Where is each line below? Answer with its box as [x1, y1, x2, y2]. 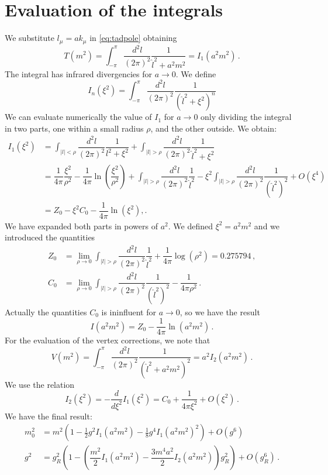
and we [254, 219, 280, 232]
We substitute [5, 32, 54, 44]
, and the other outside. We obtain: [150, 122, 277, 134]
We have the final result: [5, 409, 92, 422]
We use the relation [5, 378, 75, 390]
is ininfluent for [101, 305, 156, 318]
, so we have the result [179, 305, 260, 318]
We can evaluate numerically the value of [5, 111, 152, 123]
